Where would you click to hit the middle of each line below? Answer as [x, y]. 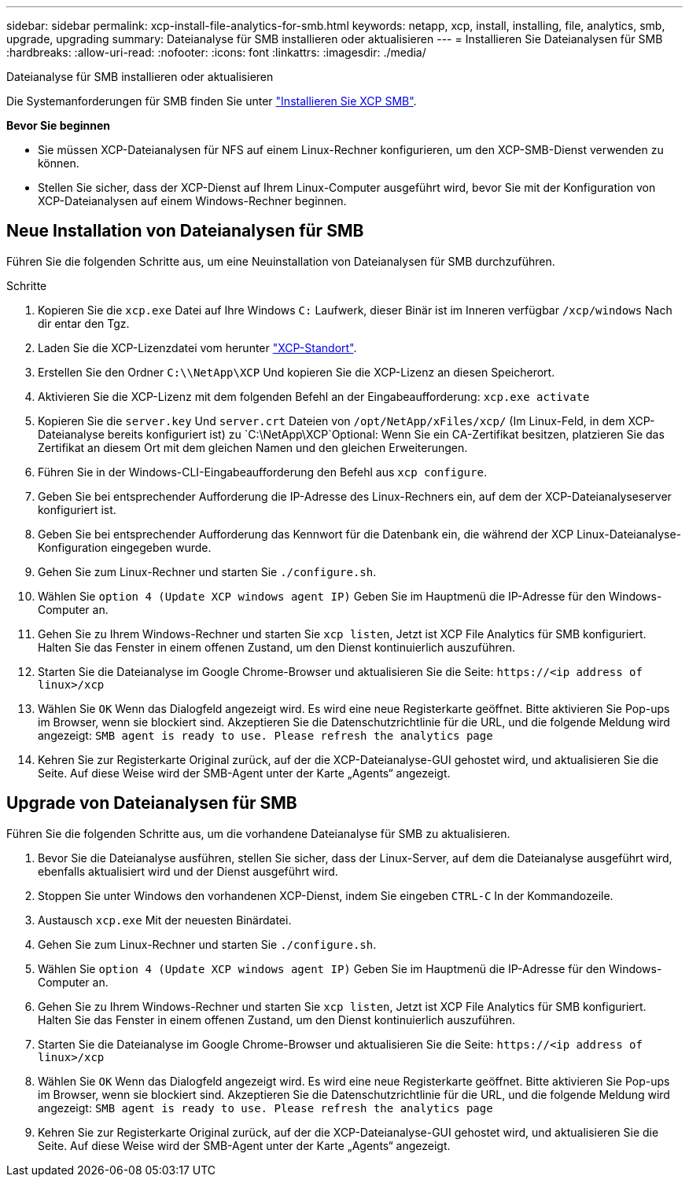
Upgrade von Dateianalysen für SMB [152, 803]
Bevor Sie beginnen [59, 125]
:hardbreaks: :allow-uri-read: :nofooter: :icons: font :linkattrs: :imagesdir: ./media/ [216, 52]
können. [59, 163]
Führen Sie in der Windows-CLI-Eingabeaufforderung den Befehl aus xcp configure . [262, 472]
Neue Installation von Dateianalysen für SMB [185, 231]
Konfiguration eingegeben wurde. [125, 547]
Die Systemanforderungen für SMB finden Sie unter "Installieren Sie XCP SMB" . [212, 101]
